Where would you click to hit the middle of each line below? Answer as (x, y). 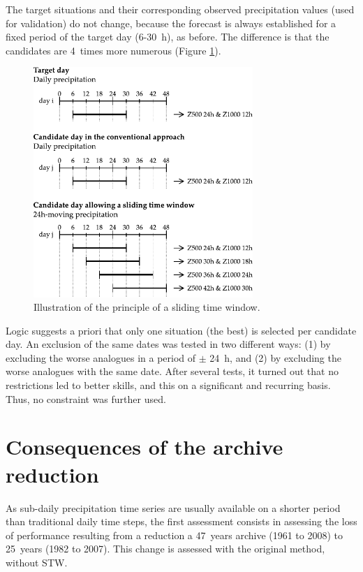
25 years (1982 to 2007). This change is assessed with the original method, (165, 549)
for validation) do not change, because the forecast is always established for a (171, 23)
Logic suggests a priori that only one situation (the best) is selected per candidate (181, 330)
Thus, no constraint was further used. (86, 398)
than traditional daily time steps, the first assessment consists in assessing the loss (181, 521)
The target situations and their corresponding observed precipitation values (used (180, 9)
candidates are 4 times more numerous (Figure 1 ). (113, 50)
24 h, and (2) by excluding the (275, 357)
